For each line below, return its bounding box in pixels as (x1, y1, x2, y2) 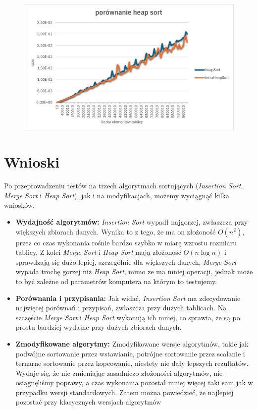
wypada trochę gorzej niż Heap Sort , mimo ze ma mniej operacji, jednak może (15, 266, 253, 277)
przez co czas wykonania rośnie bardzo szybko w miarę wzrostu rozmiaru (15, 237, 237, 247)
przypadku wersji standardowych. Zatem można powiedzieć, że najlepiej (15, 387, 234, 397)
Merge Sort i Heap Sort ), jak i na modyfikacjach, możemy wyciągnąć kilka (4, 190, 229, 200)
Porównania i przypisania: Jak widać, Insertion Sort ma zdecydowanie (15, 293, 241, 303)
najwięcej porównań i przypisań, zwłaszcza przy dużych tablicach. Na (15, 302, 227, 313)
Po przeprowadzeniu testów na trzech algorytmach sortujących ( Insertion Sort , (4, 180, 243, 191)
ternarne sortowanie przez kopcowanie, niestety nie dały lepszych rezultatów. (15, 358, 249, 368)
